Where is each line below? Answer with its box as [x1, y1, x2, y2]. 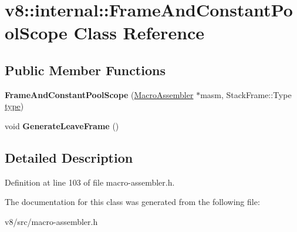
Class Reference [73, 21, 205, 45]
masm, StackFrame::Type [200, 88, 292, 100]
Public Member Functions [5, 60, 166, 79]
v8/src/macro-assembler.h [5, 215, 98, 227]
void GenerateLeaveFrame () [5, 119, 119, 132]
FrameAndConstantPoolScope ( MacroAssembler [5, 88, 194, 100]
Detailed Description [5, 148, 133, 166]
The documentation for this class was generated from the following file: [5, 196, 260, 208]
